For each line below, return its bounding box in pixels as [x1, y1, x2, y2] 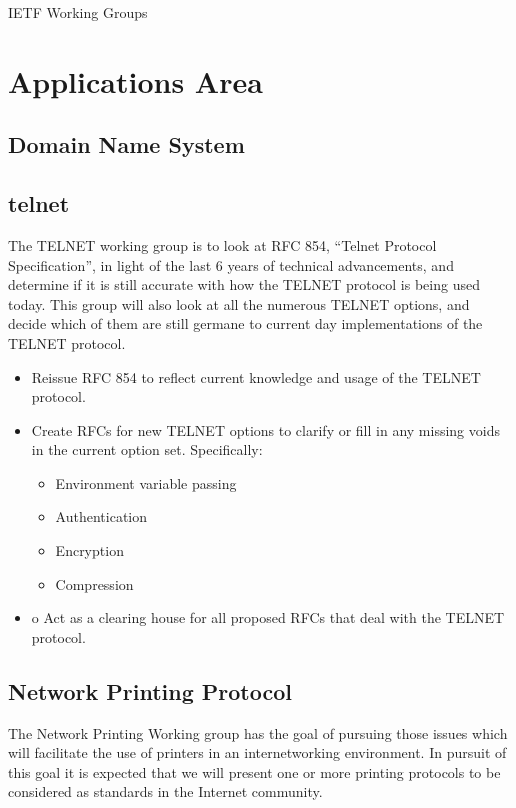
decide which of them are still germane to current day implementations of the [8, 313, 483, 334]
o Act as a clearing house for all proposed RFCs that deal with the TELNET [31, 607, 505, 628]
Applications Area [8, 60, 263, 101]
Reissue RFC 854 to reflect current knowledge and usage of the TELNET [31, 366, 481, 387]
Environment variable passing [55, 472, 237, 493]
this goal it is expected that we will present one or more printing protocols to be [8, 761, 501, 782]
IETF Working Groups [8, 2, 148, 22]
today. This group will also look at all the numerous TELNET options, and [8, 293, 470, 314]
